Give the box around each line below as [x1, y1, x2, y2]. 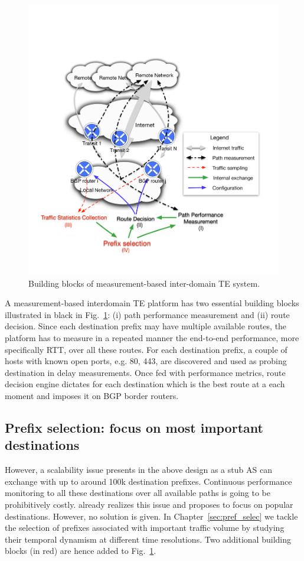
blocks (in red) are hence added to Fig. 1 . [5, 544, 156, 557]
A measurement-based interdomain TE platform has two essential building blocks [5, 297, 299, 309]
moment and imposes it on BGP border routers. [5, 389, 179, 401]
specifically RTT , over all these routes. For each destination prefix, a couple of [5, 343, 287, 355]
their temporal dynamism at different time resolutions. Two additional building [5, 533, 291, 545]
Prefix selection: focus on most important [5, 418, 263, 436]
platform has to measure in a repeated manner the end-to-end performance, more [5, 332, 299, 344]
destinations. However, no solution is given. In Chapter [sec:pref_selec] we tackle [5, 510, 298, 522]
